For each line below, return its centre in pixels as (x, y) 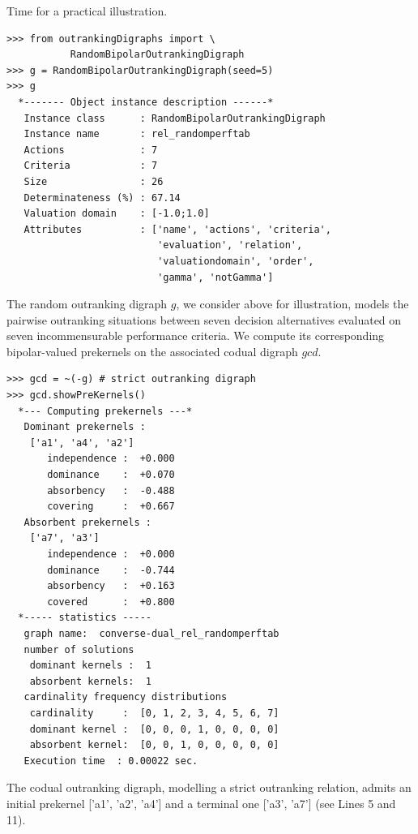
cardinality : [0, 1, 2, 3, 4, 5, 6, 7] (154, 713)
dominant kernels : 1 (90, 666)
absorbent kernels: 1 (90, 681)
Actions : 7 (91, 150)
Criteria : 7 (91, 166)
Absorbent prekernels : (87, 522)
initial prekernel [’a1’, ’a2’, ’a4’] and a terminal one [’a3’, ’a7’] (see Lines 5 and (201, 803)
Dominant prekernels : (85, 427)
